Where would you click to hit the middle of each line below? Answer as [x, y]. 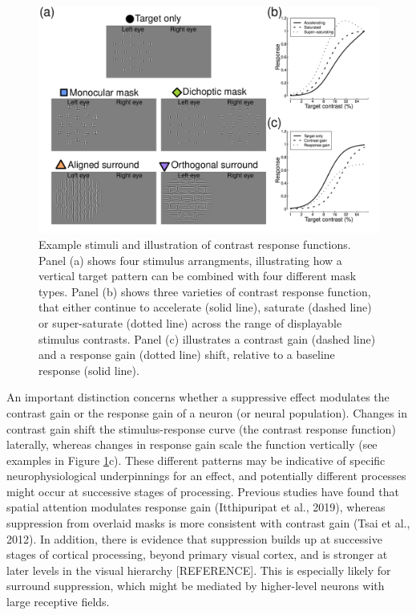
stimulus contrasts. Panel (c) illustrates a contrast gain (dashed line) [207, 338]
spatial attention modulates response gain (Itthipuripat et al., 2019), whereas [196, 507]
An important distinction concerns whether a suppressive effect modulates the [198, 397]
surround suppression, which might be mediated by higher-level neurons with [196, 586]
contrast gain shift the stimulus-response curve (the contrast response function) [201, 428]
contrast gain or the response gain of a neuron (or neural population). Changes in [207, 412]
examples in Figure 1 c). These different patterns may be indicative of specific [196, 460]
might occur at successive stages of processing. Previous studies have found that [203, 491]
